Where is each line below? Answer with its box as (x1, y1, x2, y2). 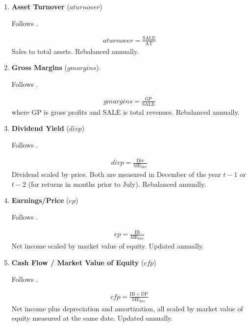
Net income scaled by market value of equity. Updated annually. (11, 241, 204, 251)
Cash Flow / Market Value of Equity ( (11, 257, 144, 268)
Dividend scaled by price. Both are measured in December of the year (11, 169, 221, 179)
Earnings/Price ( (11, 195, 69, 205)
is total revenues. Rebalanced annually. (123, 106, 240, 117)
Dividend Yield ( (11, 123, 69, 133)
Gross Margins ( (11, 62, 67, 73)
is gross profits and (44, 106, 100, 117)
